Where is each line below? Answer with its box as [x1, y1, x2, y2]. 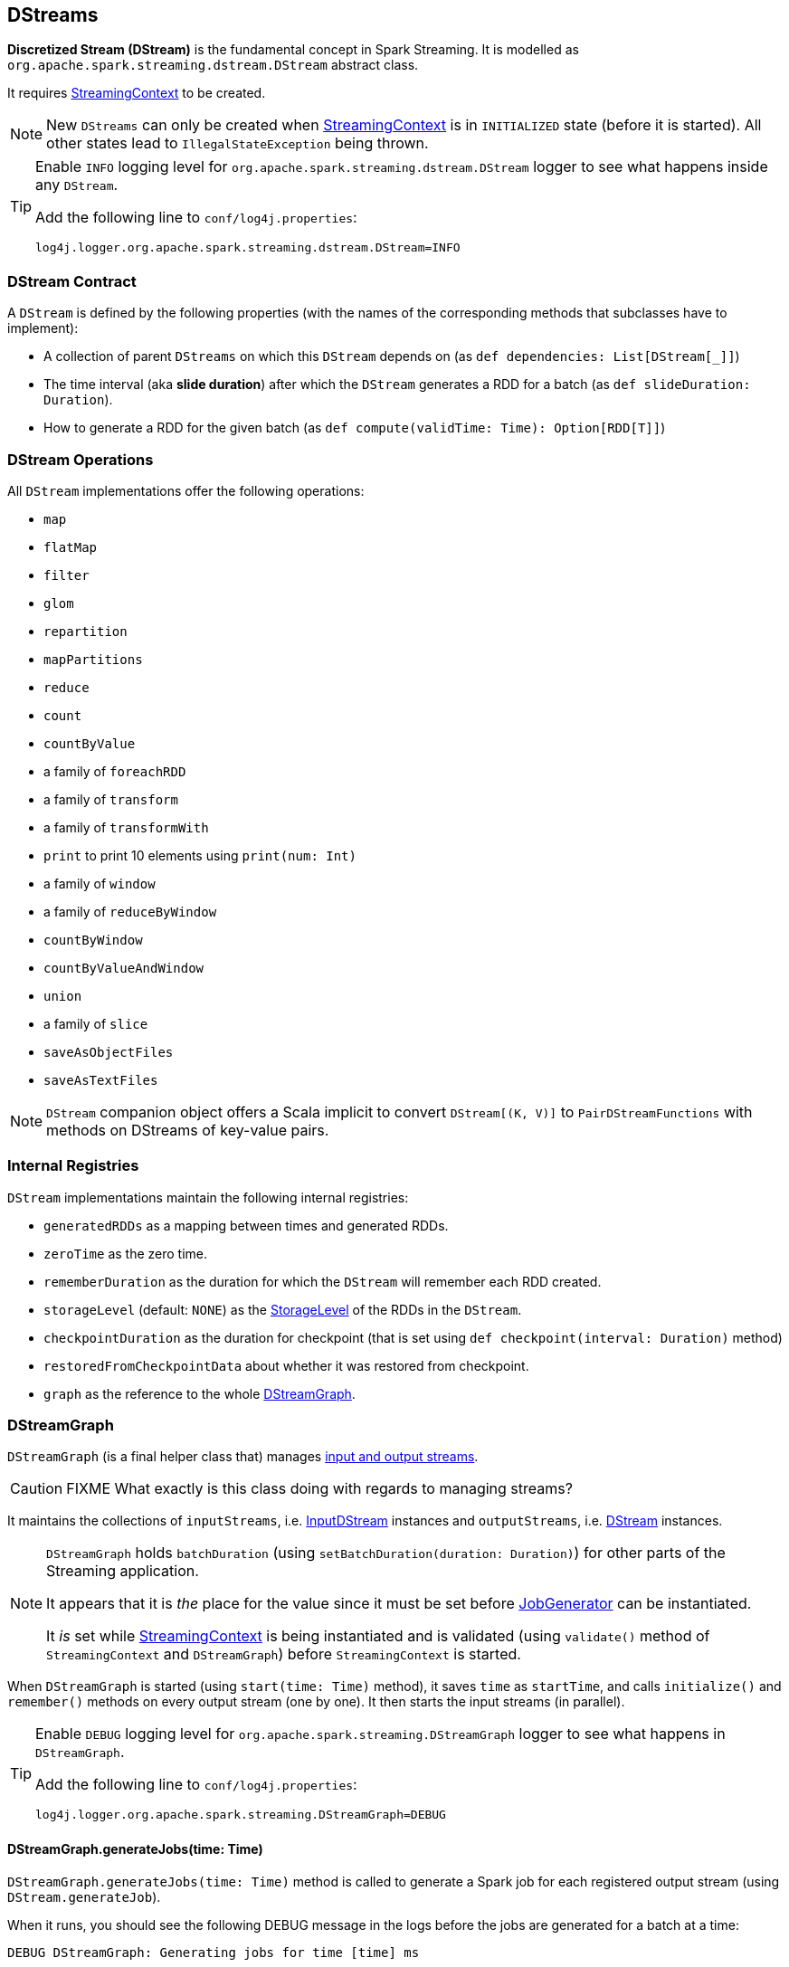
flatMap [43, 539, 98, 555]
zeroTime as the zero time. [43, 1245, 208, 1261]
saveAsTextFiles [43, 1072, 158, 1088]
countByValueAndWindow [43, 960, 204, 975]
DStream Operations [7, 450, 154, 469]
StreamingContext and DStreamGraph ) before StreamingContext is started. [46, 1645, 521, 1664]
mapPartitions [43, 651, 143, 667]
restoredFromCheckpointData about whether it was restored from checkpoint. [43, 1357, 529, 1373]
